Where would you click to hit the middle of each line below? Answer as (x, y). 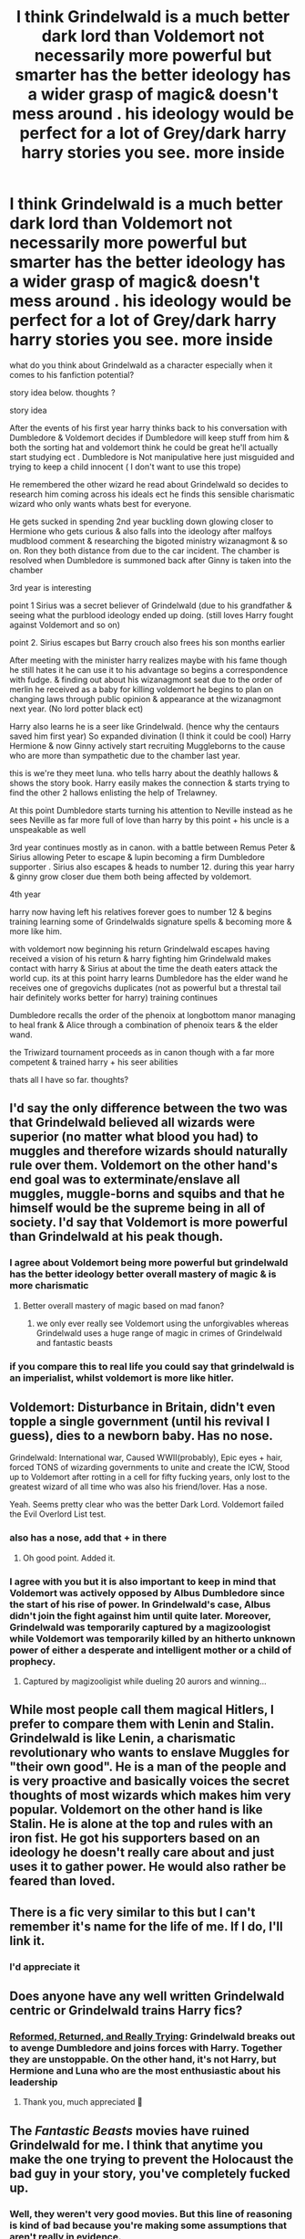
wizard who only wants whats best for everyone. (101, 503)
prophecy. (33, 1661)
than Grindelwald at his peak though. (117, 1237)
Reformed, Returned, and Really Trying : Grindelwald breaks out (152, 2036)
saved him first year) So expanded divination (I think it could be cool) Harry (150, 736)
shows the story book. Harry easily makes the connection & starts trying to (150, 783)
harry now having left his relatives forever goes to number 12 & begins (141, 911)
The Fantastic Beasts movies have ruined (130, 2131)
